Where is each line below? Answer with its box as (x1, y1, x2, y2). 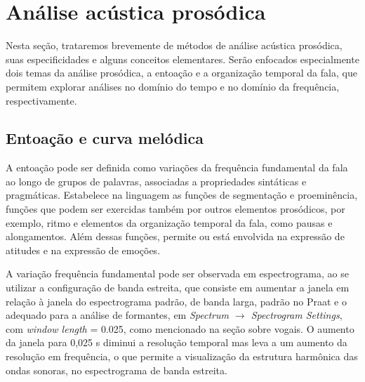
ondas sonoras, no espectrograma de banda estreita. (6, 362, 227, 377)
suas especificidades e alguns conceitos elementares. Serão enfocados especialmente (6, 51, 359, 66)
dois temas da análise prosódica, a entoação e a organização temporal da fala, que (6, 65, 357, 80)
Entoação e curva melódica (6, 127, 204, 149)
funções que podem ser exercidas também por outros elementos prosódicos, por (6, 202, 345, 216)
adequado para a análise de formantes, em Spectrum (6, 308, 229, 322)
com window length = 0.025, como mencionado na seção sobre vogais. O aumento (6, 321, 354, 336)
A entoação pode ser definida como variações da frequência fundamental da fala (6, 160, 348, 175)
